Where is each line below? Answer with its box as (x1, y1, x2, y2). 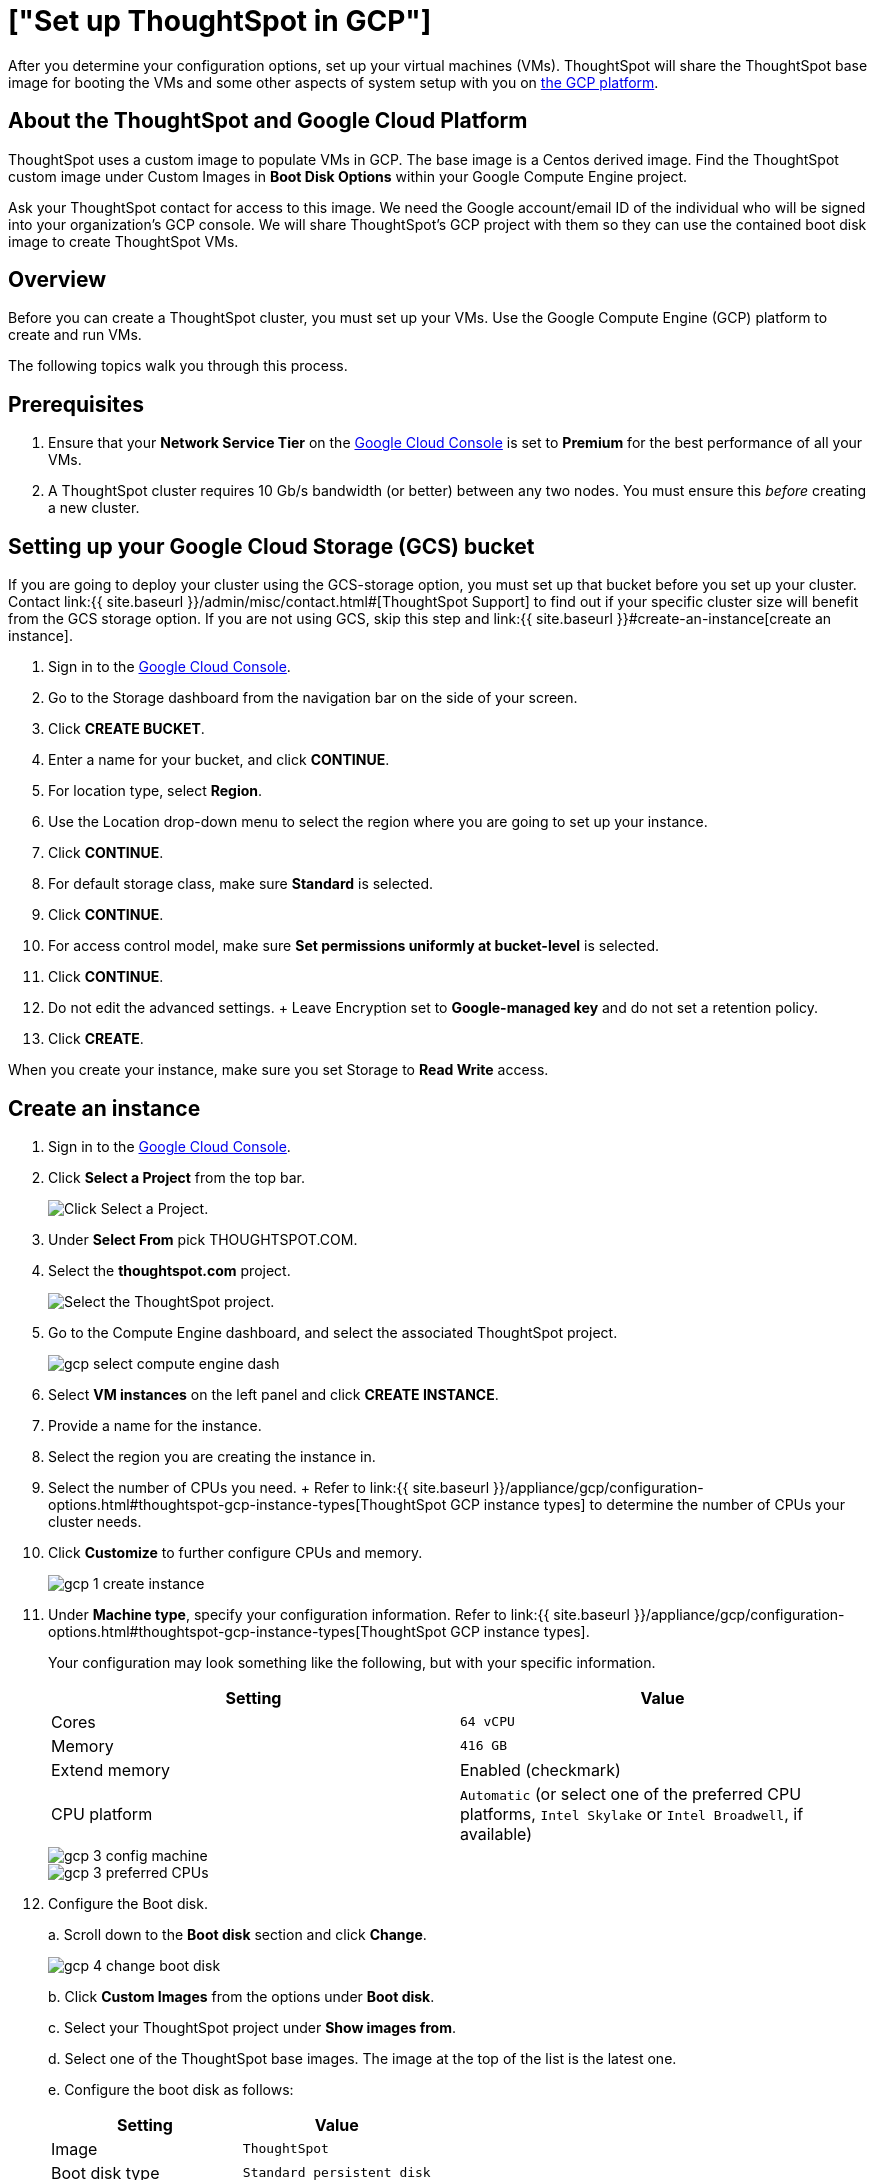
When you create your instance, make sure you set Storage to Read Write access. (8, 1061, 549, 1079)
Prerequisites (8, 391, 144, 417)
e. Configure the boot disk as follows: (48, 2080, 294, 2098)
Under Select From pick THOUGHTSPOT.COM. (48, 1230, 358, 1248)
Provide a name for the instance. (48, 1416, 262, 1434)
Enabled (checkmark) (460, 1759, 621, 1780)
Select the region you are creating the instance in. (48, 1447, 376, 1465)
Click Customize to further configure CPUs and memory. (48, 1543, 423, 1561)
